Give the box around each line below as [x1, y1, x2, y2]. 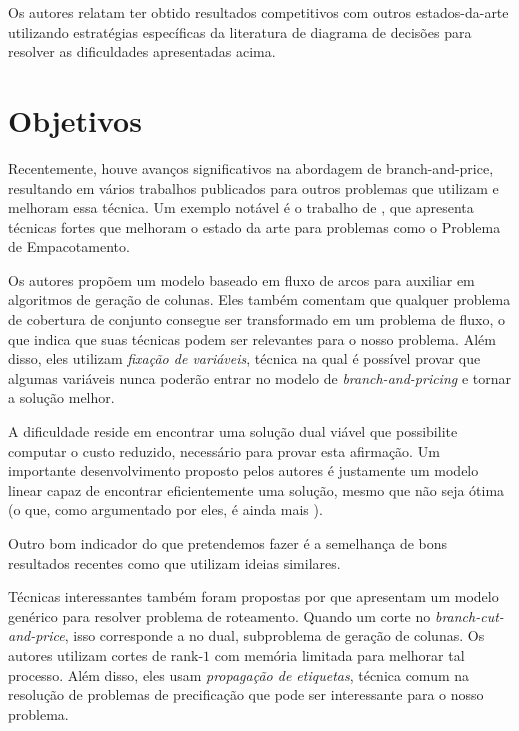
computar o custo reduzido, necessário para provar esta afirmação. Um [8, 440, 440, 461]
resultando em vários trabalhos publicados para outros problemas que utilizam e [8, 177, 499, 198]
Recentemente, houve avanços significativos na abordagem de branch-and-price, [8, 157, 494, 178]
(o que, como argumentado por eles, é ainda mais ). [8, 499, 323, 520]
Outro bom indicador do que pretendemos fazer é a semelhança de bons [8, 533, 448, 553]
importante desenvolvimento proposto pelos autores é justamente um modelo [8, 460, 479, 481]
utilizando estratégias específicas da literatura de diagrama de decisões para [8, 21, 472, 42]
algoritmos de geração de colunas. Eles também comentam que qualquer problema [8, 289, 511, 310]
